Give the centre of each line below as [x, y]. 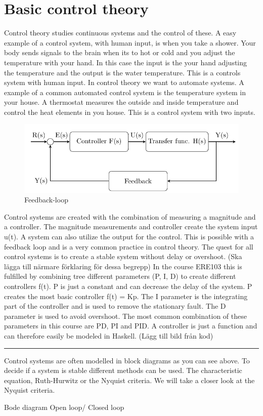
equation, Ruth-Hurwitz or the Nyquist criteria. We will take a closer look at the [129, 380]
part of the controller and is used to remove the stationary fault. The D [115, 306]
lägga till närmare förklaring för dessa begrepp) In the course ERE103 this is [123, 266]
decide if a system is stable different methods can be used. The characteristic [123, 370]
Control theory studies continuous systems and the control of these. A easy [120, 33]
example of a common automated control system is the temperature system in [125, 92]
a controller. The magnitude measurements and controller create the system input [131, 226]
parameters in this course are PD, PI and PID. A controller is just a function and [131, 326]
